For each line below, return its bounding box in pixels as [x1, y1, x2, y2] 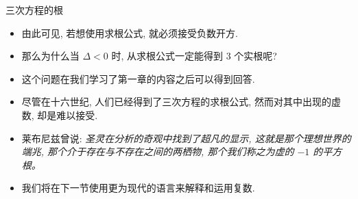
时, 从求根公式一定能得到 [111, 49, 224, 63]
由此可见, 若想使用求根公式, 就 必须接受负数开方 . [21, 25, 238, 40]
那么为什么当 [21, 49, 80, 63]
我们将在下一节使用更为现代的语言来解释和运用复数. [21, 181, 255, 195]
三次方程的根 [5, 3, 63, 16]
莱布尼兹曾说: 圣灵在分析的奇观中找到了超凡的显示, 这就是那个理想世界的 [21, 131, 351, 145]
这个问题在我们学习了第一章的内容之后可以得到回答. [21, 71, 255, 85]
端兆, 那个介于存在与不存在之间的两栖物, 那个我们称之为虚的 [21, 144, 294, 159]
